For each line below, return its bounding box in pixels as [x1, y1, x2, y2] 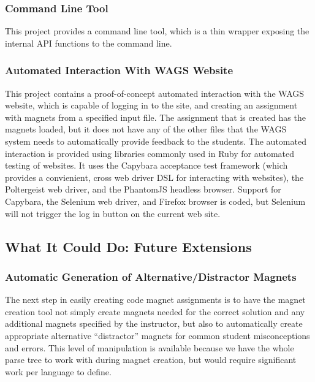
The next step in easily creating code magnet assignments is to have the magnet [5, 293, 306, 306]
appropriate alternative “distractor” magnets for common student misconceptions [5, 329, 310, 342]
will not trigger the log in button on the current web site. [5, 207, 221, 220]
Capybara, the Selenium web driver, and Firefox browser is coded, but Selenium [5, 194, 306, 207]
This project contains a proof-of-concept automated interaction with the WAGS [5, 86, 305, 99]
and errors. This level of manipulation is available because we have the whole [5, 341, 294, 354]
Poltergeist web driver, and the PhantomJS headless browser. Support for [5, 183, 281, 196]
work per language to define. [5, 365, 112, 378]
